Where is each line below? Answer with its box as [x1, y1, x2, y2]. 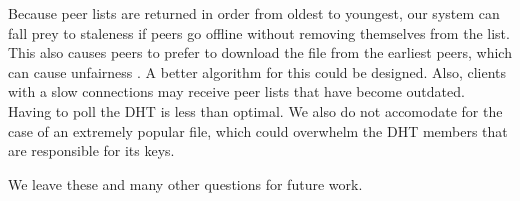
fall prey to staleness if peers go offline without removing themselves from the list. [8, 22, 510, 43]
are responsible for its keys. [8, 140, 175, 161]
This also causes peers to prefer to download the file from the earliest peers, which [8, 42, 512, 63]
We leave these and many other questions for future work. [8, 173, 363, 194]
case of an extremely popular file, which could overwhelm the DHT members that [8, 120, 508, 141]
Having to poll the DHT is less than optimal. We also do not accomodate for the [8, 100, 503, 121]
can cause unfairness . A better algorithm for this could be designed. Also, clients [8, 61, 507, 82]
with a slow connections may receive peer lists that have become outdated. [8, 81, 465, 102]
